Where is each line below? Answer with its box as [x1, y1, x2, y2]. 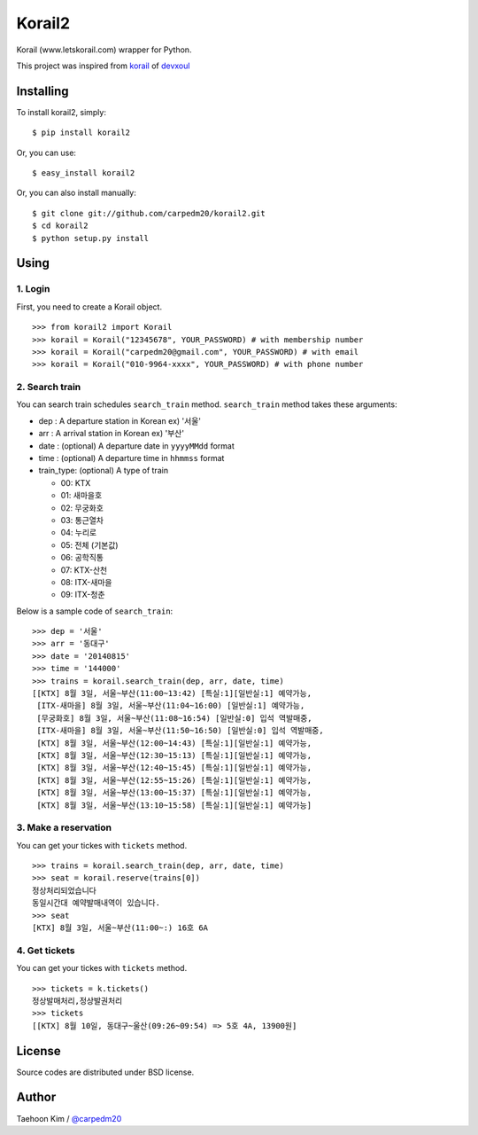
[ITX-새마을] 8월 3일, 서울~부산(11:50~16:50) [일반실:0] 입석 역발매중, [36, 725, 324, 736]
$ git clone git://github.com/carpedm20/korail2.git [32, 208, 266, 218]
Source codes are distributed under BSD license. [16, 1067, 195, 1077]
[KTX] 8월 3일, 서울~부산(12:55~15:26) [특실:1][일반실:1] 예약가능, [36, 775, 312, 785]
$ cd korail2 [32, 221, 89, 231]
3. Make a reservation [16, 821, 112, 834]
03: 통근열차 [60, 514, 104, 525]
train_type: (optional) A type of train [38, 466, 168, 476]
